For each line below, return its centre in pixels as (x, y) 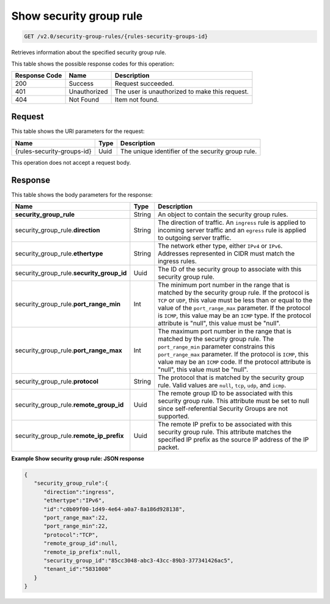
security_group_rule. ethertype (59, 254)
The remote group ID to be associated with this (226, 393)
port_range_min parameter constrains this (216, 347)
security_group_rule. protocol (57, 382)
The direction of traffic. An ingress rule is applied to (232, 222)
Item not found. (137, 99)
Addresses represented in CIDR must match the (226, 254)
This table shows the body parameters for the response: (82, 194)
